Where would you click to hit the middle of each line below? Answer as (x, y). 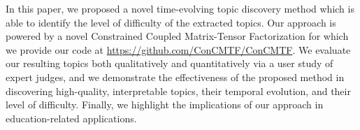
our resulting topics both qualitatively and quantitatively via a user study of (170, 63)
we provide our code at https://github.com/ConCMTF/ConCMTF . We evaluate (178, 49)
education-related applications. (71, 118)
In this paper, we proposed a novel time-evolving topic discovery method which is (180, 8)
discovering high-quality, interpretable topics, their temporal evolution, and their (178, 91)
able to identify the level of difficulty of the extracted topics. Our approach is (171, 22)
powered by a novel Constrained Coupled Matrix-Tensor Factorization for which (177, 36)
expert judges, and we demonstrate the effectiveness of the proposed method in (175, 77)
